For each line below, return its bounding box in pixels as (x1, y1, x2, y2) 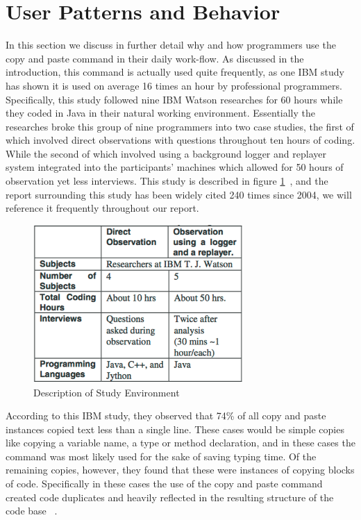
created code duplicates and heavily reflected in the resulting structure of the (6, 489, 334, 504)
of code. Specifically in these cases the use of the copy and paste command (6, 476, 323, 491)
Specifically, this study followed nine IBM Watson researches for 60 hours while (6, 92, 343, 106)
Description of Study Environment (33, 385, 180, 399)
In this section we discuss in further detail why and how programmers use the (6, 37, 336, 52)
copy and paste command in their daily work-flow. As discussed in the (6, 51, 304, 65)
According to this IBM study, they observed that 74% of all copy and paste (6, 408, 326, 423)
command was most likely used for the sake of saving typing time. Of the (6, 448, 317, 463)
